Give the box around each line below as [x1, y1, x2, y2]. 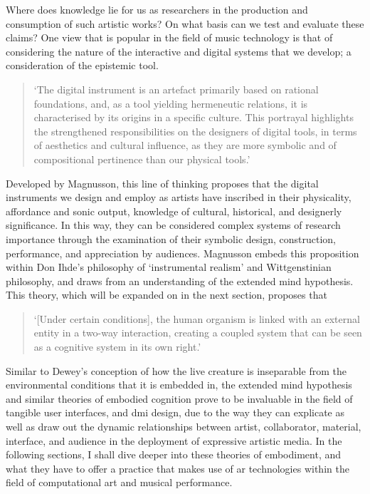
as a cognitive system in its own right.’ [33, 339, 201, 354]
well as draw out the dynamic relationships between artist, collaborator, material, [6, 419, 361, 434]
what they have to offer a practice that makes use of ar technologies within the [6, 460, 349, 475]
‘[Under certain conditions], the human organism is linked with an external [33, 311, 360, 326]
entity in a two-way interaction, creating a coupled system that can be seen [33, 325, 362, 340]
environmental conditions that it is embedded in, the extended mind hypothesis [6, 377, 352, 392]
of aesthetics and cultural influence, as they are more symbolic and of [33, 138, 337, 153]
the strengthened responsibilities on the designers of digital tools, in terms [33, 123, 357, 138]
